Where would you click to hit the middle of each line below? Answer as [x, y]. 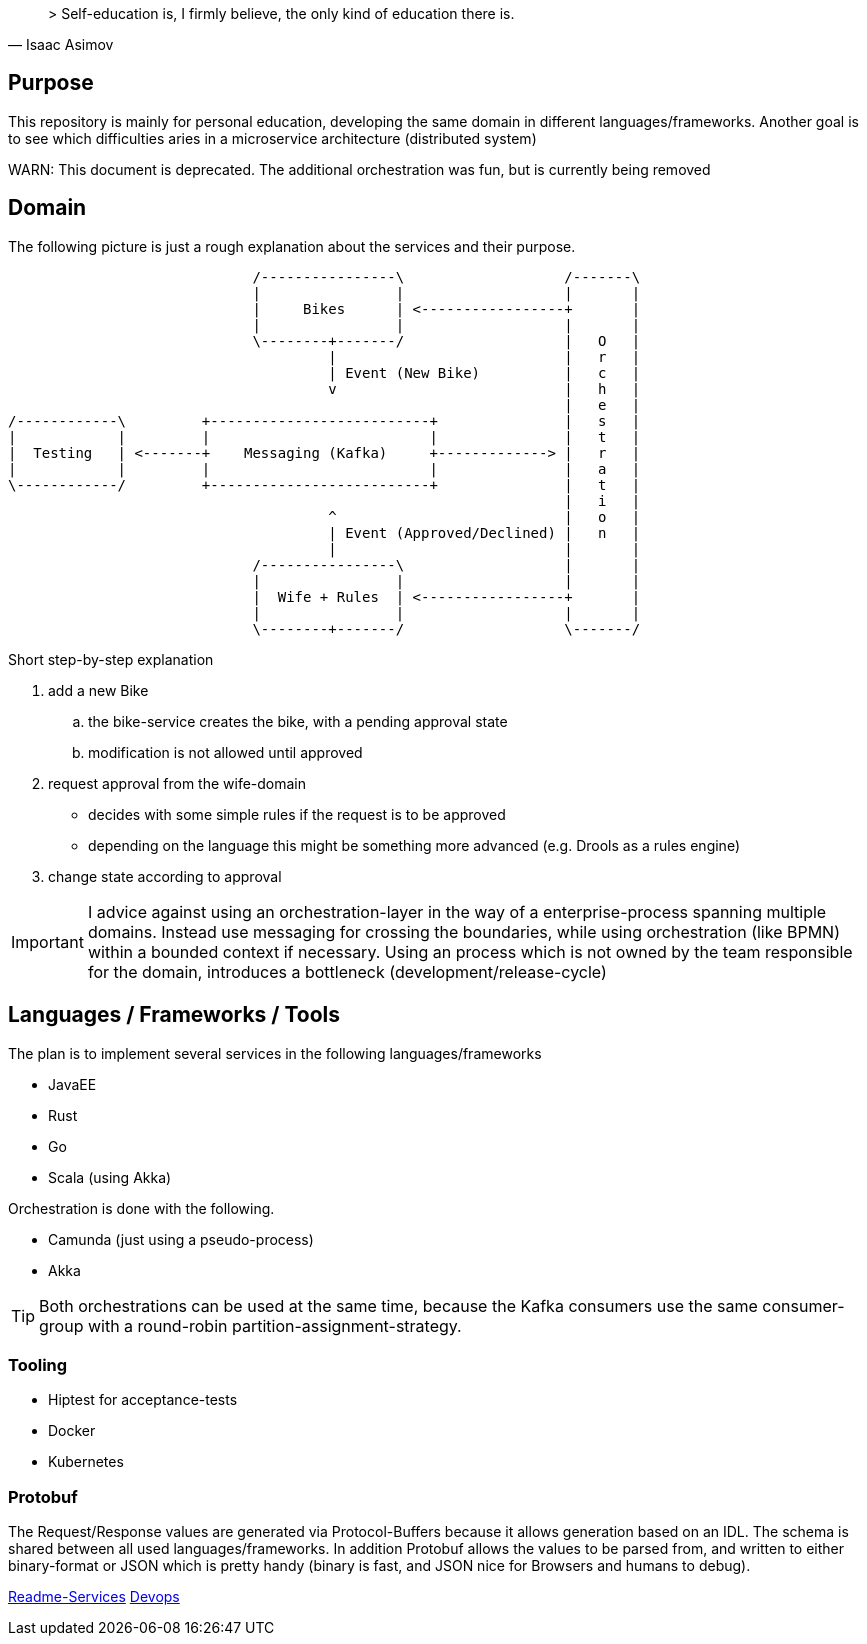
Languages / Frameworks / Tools [174, 1015]
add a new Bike [98, 690]
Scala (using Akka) [110, 1177]
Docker [72, 1431]
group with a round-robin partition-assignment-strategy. [250, 1325]
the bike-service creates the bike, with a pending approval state [298, 721]
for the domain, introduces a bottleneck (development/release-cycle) [347, 971]
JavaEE [72, 1084]
